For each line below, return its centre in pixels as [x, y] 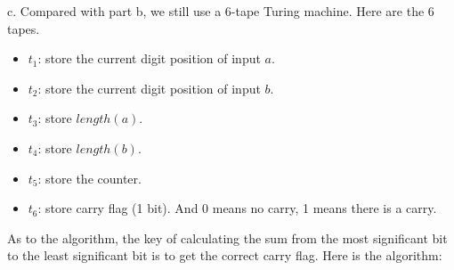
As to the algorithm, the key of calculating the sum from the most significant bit [227, 237]
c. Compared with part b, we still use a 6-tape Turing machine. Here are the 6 [221, 11]
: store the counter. [89, 178]
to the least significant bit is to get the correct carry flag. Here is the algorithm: [225, 255]
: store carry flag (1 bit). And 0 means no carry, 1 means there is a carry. [237, 208]
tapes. [24, 28]
